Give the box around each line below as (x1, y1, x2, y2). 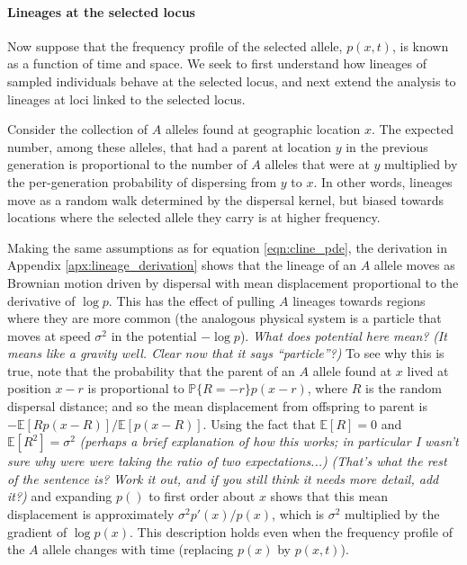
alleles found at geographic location (165, 120, 361, 139)
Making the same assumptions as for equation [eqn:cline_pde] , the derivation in (7, 238, 447, 256)
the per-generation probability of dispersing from (7, 172, 277, 191)
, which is (272, 505, 325, 524)
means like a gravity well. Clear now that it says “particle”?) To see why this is (7, 344, 445, 363)
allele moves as (373, 256, 455, 274)
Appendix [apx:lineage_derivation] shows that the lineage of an (7, 256, 356, 274)
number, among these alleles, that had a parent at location (7, 137, 331, 156)
